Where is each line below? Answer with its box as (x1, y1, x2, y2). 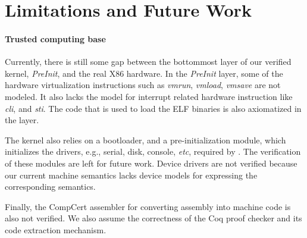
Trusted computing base (5, 32, 106, 45)
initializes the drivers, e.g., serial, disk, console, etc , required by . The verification (5, 145, 301, 158)
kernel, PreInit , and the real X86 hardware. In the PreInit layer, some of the (5, 67, 283, 79)
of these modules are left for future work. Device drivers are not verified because (5, 156, 297, 169)
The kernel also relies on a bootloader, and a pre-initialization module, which (5, 133, 286, 146)
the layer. (5, 114, 39, 126)
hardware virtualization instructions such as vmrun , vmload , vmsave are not (5, 79, 281, 91)
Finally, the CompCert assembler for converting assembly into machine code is (5, 200, 291, 212)
